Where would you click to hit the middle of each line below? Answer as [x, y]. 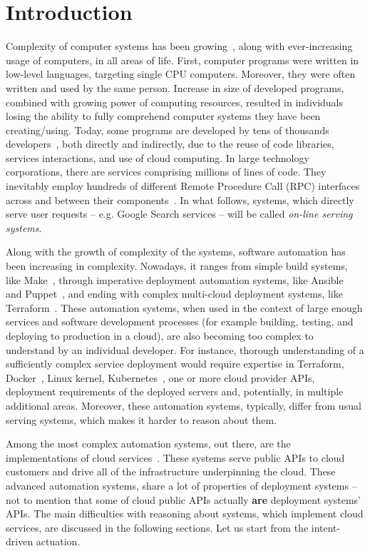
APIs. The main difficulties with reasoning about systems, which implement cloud [185, 514]
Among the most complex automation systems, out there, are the [148, 444]
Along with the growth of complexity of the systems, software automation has [176, 252]
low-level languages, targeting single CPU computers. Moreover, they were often [181, 74]
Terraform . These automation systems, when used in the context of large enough [184, 307]
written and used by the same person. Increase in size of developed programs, [175, 87]
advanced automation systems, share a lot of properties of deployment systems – [181, 485]
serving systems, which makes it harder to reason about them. [142, 419]
